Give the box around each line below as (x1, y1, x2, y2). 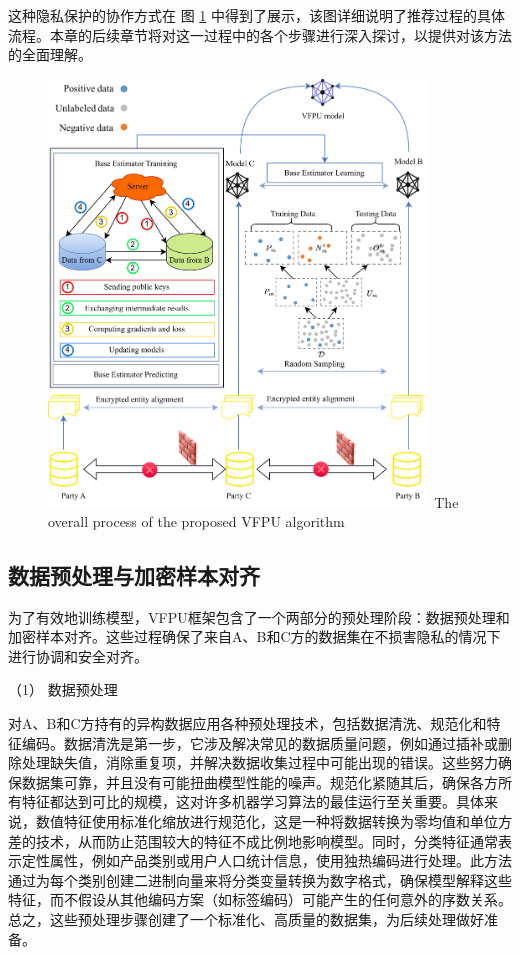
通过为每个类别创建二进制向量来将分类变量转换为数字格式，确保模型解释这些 (8, 869, 512, 890)
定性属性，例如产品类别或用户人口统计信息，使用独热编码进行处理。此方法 (21, 850, 512, 871)
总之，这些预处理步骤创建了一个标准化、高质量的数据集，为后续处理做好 (8, 908, 484, 929)
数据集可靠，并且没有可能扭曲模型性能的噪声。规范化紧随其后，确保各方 (21, 771, 498, 792)
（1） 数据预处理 (8, 679, 118, 700)
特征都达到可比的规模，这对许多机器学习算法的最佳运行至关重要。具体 (21, 791, 484, 812)
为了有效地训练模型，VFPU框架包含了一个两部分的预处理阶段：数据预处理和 (8, 606, 510, 627)
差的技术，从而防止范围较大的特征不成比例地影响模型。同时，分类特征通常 (8, 830, 498, 851)
